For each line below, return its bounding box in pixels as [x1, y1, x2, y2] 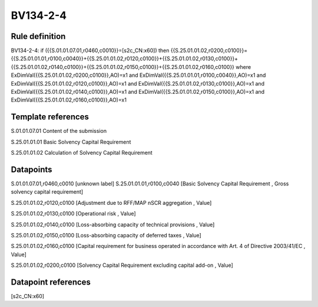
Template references [11, 112, 90, 122]
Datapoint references [11, 277, 91, 287]
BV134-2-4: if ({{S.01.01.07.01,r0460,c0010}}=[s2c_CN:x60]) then [11, 47, 170, 54]
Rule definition [11, 31, 66, 41]
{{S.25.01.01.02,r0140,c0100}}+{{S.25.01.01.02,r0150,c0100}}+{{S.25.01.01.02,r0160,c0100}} [11, 63, 235, 70]
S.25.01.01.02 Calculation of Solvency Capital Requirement [11, 149, 153, 156]
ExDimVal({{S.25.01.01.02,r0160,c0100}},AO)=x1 [11, 96, 127, 103]
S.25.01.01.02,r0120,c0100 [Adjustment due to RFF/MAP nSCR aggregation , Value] [11, 199, 212, 206]
